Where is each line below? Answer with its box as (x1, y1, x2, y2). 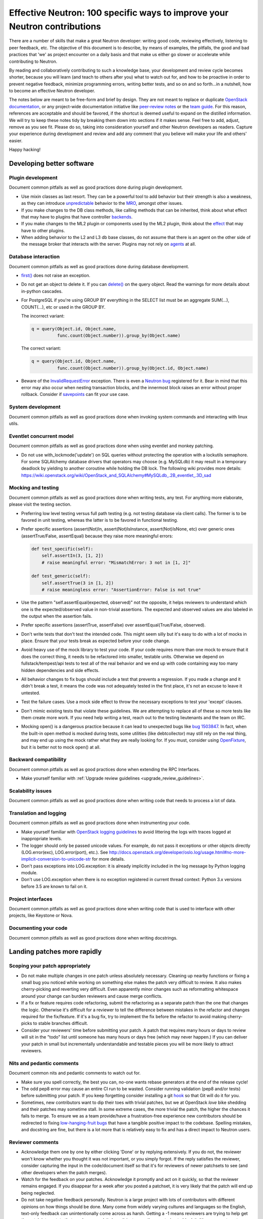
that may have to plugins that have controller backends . (21, 214, 133, 219)
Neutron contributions (9, 21, 101, 32)
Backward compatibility (9, 756, 67, 763)
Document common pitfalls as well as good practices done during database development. (9, 263, 189, 269)
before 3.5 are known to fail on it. (21, 883, 88, 889)
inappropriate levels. (21, 836, 62, 842)
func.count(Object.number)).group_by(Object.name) (56, 333, 181, 338)
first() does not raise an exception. (21, 273, 91, 278)
